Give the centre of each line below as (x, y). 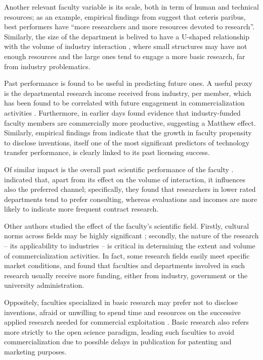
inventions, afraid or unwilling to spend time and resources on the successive (122, 312)
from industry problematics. (47, 66)
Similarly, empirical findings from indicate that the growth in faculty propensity (128, 133)
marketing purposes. (35, 351)
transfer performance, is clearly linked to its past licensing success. (107, 152)
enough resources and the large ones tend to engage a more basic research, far (125, 56)
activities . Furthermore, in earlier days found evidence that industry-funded (122, 112)
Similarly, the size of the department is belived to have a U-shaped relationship (127, 36)
